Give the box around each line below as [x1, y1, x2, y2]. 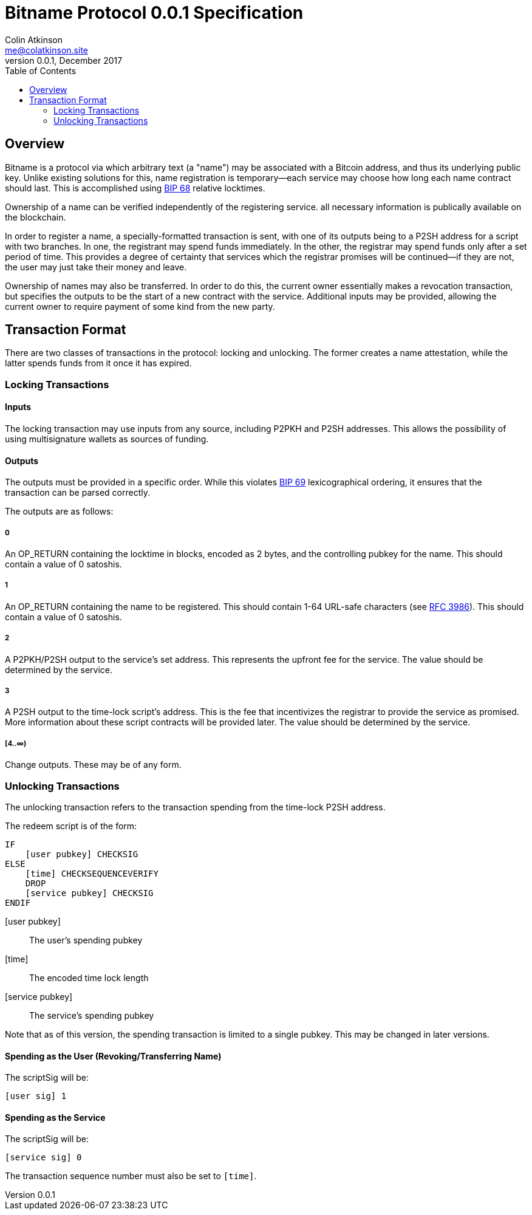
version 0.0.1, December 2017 [5, 55, 123, 66]
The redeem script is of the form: [5, 820, 137, 831]
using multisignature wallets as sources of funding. [5, 434, 209, 445]
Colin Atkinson [5, 34, 63, 45]
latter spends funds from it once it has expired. [5, 358, 192, 369]
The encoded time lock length [29, 972, 149, 983]
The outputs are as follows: [5, 506, 114, 517]
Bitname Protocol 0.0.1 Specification [5, 2, 304, 23]
